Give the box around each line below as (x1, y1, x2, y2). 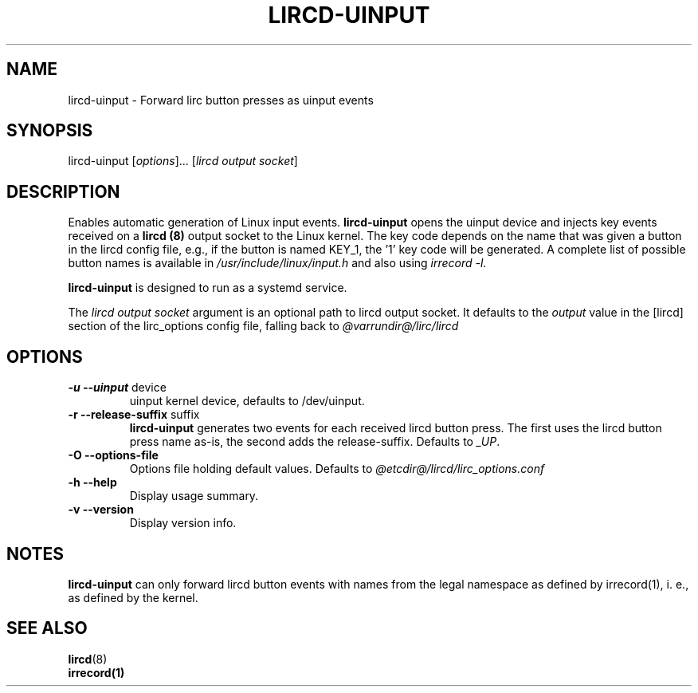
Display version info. (129, 516, 237, 530)
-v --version (68, 502, 134, 517)
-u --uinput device (68, 380, 167, 395)
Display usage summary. (129, 489, 259, 503)
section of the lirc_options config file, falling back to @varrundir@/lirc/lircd (68, 319, 459, 333)
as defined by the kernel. (68, 590, 198, 604)
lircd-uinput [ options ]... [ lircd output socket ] (68, 154, 298, 168)
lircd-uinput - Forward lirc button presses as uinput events (68, 93, 374, 107)
